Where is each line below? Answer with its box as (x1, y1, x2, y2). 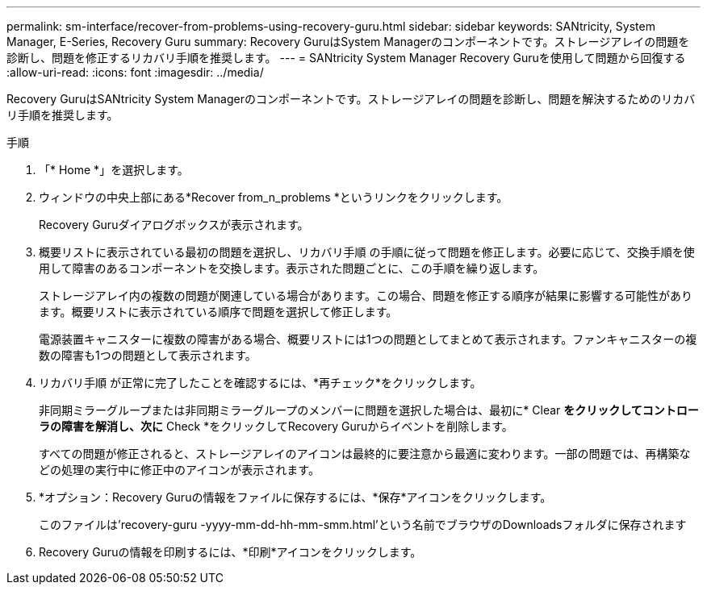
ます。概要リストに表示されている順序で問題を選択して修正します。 (39, 305, 398, 318)
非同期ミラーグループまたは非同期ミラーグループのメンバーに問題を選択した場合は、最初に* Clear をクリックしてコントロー (39, 403, 699, 417)
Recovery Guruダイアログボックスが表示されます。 (39, 218, 309, 231)
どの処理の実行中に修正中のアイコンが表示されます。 (39, 463, 320, 477)
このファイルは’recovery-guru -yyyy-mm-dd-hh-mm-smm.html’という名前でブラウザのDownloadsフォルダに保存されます (39, 518, 687, 531)
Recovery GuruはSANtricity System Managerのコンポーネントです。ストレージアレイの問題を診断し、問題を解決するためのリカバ (6, 92, 696, 106)
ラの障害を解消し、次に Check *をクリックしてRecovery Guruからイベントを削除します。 (39, 419, 513, 433)
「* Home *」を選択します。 (39, 163, 189, 177)
